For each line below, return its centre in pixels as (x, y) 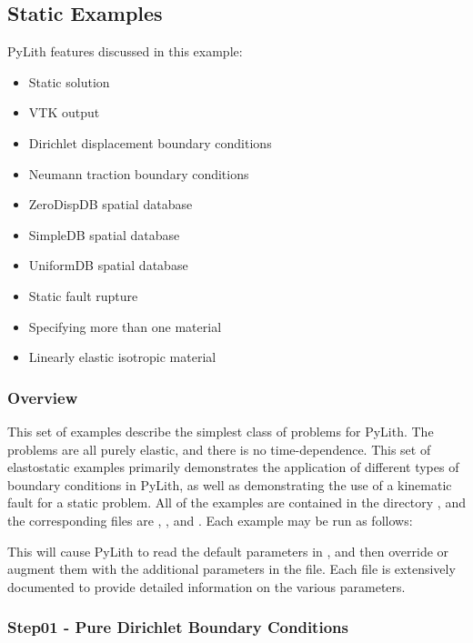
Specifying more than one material (125, 326)
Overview (43, 397)
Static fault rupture (83, 295)
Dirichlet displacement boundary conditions (150, 142)
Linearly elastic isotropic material (122, 357)
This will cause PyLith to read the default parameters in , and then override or (228, 551)
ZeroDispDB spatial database (111, 204)
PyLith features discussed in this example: (125, 51)
